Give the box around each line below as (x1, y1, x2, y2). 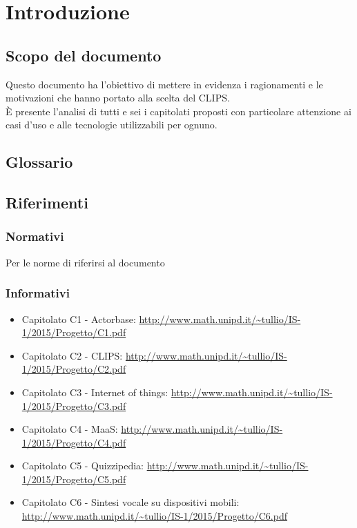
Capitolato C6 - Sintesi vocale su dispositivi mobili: (21, 495, 240, 509)
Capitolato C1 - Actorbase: (21, 311, 136, 326)
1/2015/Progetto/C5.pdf (21, 471, 126, 486)
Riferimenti (6, 192, 88, 213)
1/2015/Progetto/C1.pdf (21, 325, 126, 340)
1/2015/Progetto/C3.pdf (21, 398, 126, 413)
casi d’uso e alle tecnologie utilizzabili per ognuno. (6, 117, 218, 132)
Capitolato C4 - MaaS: (21, 422, 118, 436)
